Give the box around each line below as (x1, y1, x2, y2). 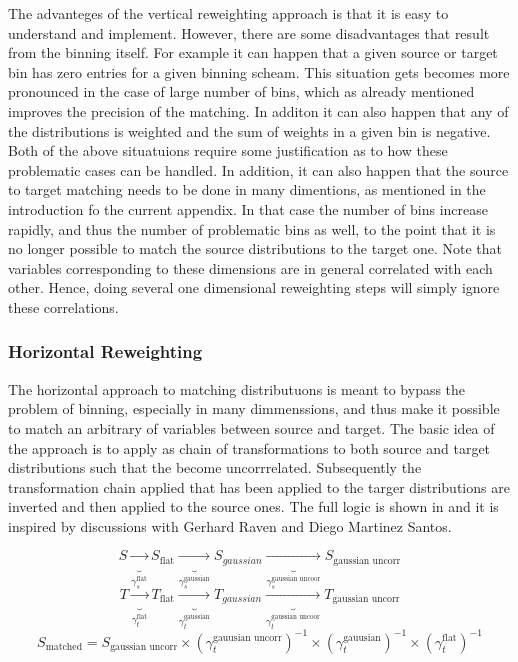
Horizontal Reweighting (8, 339, 203, 364)
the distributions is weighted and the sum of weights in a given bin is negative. (8, 120, 491, 141)
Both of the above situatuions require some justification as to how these (8, 140, 448, 161)
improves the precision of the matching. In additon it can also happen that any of (8, 100, 509, 121)
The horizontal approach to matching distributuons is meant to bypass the (8, 378, 466, 399)
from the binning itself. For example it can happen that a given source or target (8, 42, 498, 63)
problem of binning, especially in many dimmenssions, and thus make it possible (8, 398, 500, 419)
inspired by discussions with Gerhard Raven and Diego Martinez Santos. (8, 515, 452, 536)
